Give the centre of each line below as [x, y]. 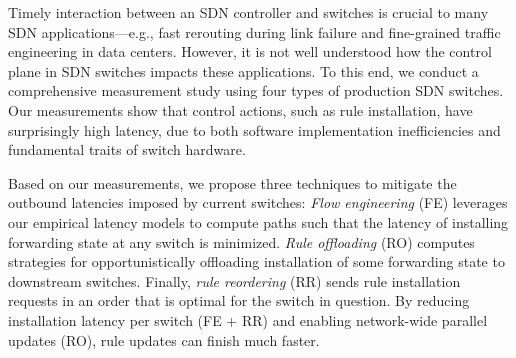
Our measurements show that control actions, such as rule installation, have [240, 109]
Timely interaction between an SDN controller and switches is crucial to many [248, 12]
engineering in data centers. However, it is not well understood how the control [250, 51]
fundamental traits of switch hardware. [127, 149]
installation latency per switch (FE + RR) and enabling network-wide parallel [248, 319]
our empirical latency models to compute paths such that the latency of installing [258, 221]
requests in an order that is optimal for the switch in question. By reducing [239, 300]
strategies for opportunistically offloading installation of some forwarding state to [256, 261]
